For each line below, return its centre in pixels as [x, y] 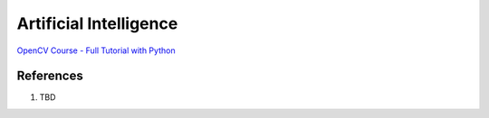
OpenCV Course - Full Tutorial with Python [96, 50]
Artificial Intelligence [97, 23]
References [50, 76]
